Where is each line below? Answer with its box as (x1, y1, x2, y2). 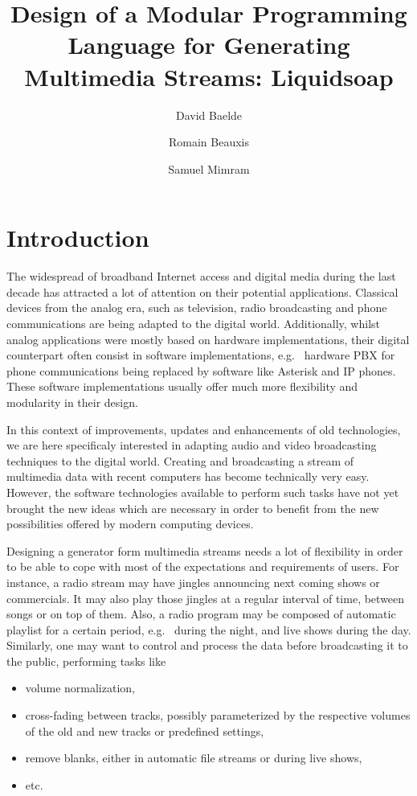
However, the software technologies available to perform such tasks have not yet (6, 483, 399, 500)
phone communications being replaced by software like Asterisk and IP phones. (6, 362, 396, 379)
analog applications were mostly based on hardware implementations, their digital (6, 330, 410, 347)
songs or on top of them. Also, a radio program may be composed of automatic (6, 605, 396, 622)
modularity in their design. (6, 393, 138, 410)
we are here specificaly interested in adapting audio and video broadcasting (6, 437, 377, 453)
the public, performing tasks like (6, 652, 166, 669)
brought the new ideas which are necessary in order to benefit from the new (6, 499, 379, 516)
